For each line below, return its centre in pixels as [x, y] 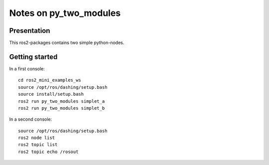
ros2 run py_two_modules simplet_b [62, 108]
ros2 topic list [38, 145]
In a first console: [27, 69]
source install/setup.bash [51, 94]
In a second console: [31, 119]
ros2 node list [37, 138]
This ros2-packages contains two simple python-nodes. [67, 43]
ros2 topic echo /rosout [48, 152]
